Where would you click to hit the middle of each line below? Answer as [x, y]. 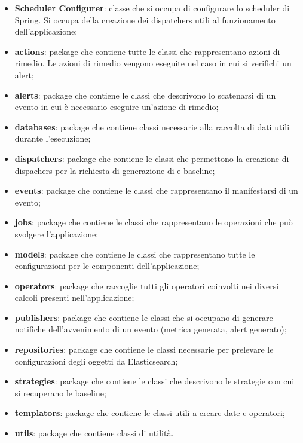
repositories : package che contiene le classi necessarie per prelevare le [144, 349]
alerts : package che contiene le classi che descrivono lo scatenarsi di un [145, 95]
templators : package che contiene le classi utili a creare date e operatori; [150, 413]
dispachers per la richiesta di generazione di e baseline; [115, 170]
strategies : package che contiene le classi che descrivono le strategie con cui [154, 381]
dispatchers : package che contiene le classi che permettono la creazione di [152, 158]
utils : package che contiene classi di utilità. [94, 433]
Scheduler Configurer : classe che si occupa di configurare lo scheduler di [152, 8]
